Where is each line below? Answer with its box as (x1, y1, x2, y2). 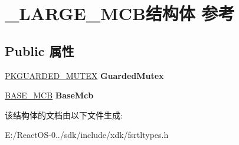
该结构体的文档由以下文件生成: (5, 108, 123, 121)
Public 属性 (5, 41, 74, 60)
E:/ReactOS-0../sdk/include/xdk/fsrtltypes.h (5, 128, 169, 141)
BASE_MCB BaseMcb (5, 89, 94, 101)
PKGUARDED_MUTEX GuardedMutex (5, 69, 164, 81)
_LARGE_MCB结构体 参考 (5, 1, 235, 25)
